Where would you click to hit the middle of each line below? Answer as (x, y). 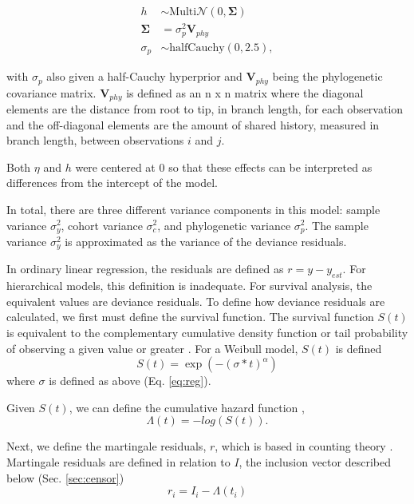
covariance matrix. (51, 92)
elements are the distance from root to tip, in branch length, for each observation (205, 108)
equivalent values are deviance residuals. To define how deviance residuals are (196, 301)
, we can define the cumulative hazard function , (187, 407)
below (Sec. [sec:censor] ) (65, 477)
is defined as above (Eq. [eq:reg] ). (130, 381)
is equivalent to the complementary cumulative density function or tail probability (207, 333)
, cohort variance (102, 225)
